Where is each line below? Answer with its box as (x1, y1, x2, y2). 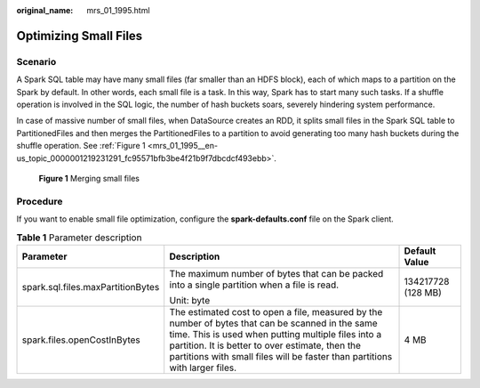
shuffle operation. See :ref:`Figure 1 (16, 141, 146, 151)
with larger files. (169, 361, 237, 374)
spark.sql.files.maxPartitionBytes (21, 280, 160, 293)
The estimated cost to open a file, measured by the (169, 305, 383, 318)
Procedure (16, 195, 63, 207)
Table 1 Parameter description (16, 231, 142, 244)
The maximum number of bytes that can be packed (169, 267, 384, 279)
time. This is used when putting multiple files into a (169, 327, 382, 340)
